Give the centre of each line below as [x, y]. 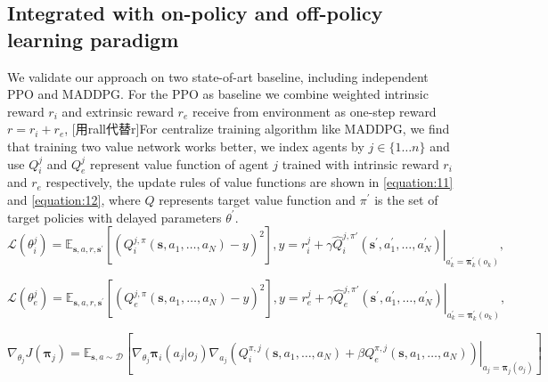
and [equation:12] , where [74, 200]
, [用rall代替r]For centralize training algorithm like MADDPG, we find [257, 129]
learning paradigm [93, 39]
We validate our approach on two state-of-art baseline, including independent [218, 76]
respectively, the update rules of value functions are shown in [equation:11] [249, 182]
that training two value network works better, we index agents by [186, 146]
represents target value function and [257, 200]
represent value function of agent [180, 163]
